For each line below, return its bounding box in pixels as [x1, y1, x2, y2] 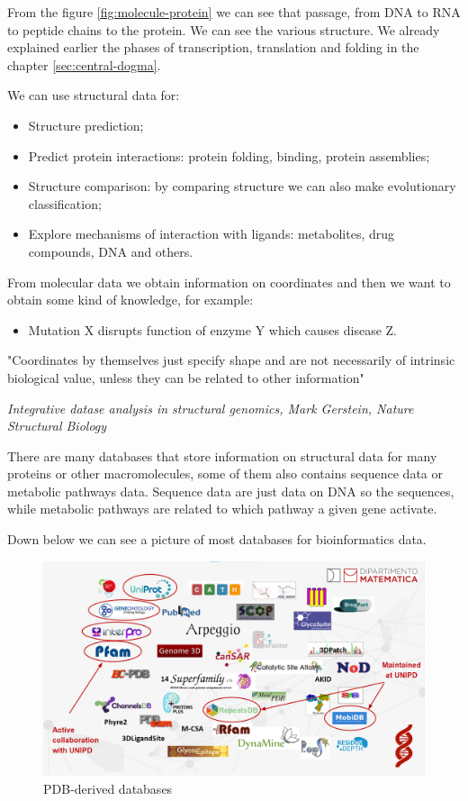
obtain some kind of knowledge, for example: [7, 290, 254, 309]
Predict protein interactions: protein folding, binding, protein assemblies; [28, 146, 430, 165]
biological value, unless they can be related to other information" [7, 368, 364, 387]
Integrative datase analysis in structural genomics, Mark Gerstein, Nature [7, 398, 414, 417]
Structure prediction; [28, 115, 144, 134]
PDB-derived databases [43, 778, 173, 797]
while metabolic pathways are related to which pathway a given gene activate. [7, 499, 437, 518]
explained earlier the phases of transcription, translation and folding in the [7, 38, 419, 57]
